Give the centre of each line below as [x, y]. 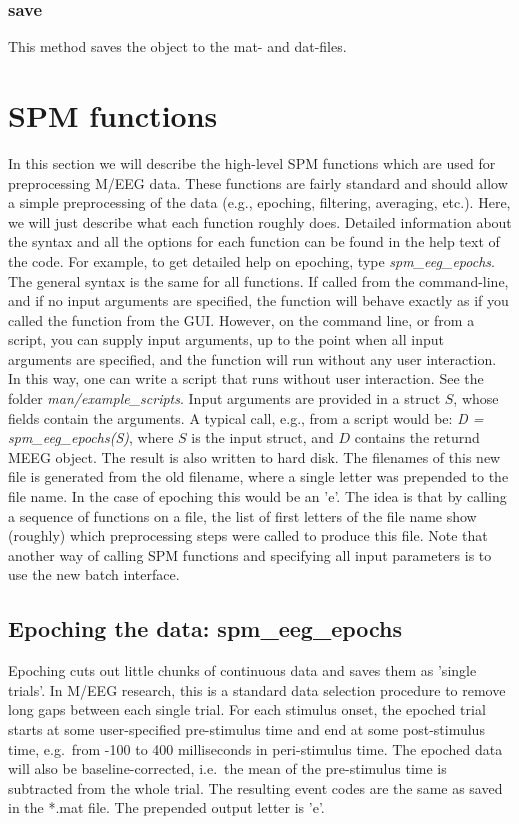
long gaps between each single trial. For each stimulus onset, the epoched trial [247, 709]
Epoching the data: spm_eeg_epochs [205, 628]
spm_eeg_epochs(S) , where [91, 437]
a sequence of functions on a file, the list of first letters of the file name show [242, 515]
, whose [476, 398]
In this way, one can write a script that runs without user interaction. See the [246, 378]
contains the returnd [417, 437]
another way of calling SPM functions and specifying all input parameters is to [250, 554]
